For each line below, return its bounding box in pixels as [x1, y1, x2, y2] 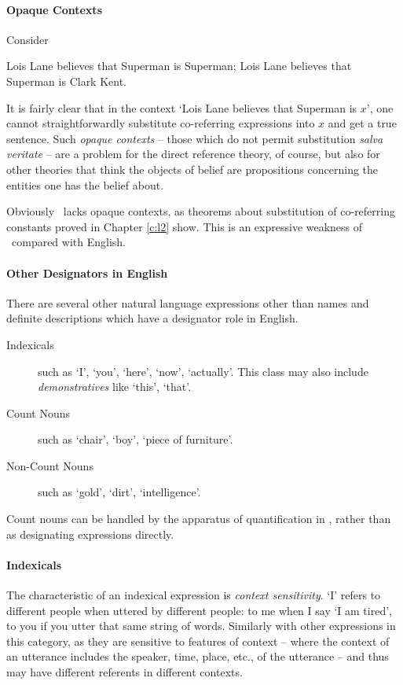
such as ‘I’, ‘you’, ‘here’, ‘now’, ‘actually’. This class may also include [38, 363, 368, 379]
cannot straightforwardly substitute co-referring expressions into [6, 115, 315, 131]
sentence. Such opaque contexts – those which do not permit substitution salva [6, 130, 383, 146]
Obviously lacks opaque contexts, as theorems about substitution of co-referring [6, 203, 395, 219]
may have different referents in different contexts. [6, 664, 243, 680]
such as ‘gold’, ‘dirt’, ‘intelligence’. [38, 484, 201, 500]
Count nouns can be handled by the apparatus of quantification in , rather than [6, 510, 391, 527]
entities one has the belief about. [6, 176, 164, 193]
